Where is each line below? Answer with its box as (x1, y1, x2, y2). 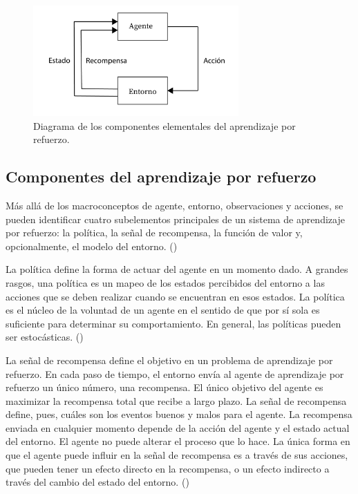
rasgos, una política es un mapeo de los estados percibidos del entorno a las (6, 275, 325, 289)
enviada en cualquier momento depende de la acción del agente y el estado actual (6, 420, 350, 435)
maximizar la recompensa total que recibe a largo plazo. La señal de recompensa (6, 393, 347, 408)
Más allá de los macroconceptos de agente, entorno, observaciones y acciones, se (6, 198, 343, 212)
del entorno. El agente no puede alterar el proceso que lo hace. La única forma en (6, 434, 350, 448)
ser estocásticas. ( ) (6, 330, 84, 344)
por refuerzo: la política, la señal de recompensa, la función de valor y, (6, 225, 303, 240)
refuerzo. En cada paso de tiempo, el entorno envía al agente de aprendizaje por (6, 366, 344, 381)
